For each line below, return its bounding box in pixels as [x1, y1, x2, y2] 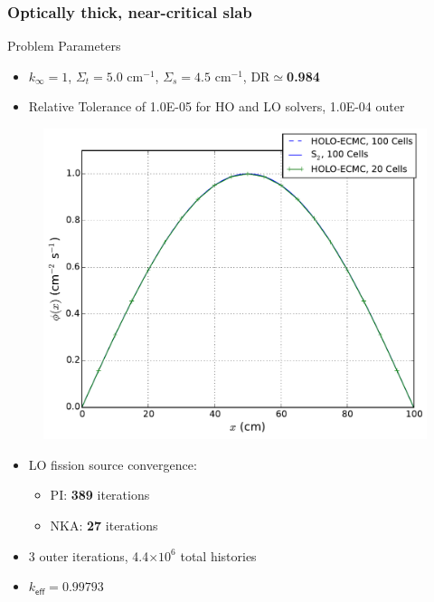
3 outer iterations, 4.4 [28, 546, 149, 565]
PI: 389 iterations [50, 485, 150, 504]
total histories [180, 546, 257, 565]
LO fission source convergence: [28, 454, 197, 473]
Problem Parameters [7, 36, 121, 55]
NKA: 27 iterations [50, 516, 158, 535]
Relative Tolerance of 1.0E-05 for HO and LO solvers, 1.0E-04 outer [28, 97, 405, 116]
